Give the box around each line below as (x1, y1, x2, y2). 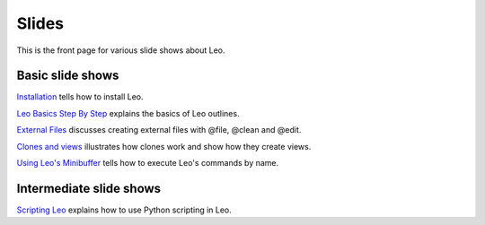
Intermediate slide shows (16, 180, 162, 196)
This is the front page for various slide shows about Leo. (16, 45, 225, 56)
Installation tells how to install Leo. (16, 91, 144, 102)
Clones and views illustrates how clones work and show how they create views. (16, 141, 312, 151)
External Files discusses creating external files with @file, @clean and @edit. (16, 125, 302, 135)
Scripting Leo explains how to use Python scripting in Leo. (16, 204, 233, 215)
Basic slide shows (16, 68, 119, 83)
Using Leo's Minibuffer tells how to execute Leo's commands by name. (16, 158, 279, 169)
